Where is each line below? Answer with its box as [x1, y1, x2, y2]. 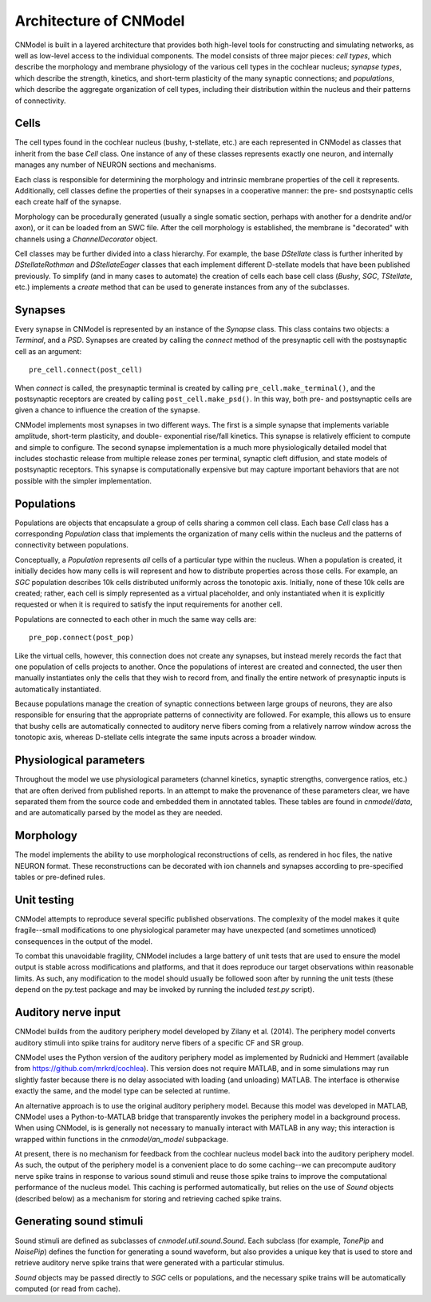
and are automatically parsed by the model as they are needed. [14, 808, 223, 818]
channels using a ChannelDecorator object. [14, 234, 158, 244]
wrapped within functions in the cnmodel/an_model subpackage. [14, 1134, 229, 1144]
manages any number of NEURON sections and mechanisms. [14, 160, 217, 169]
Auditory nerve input [14, 1005, 121, 1019]
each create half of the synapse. [14, 197, 121, 207]
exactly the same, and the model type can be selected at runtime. [14, 1086, 231, 1096]
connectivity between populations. [14, 540, 129, 550]
